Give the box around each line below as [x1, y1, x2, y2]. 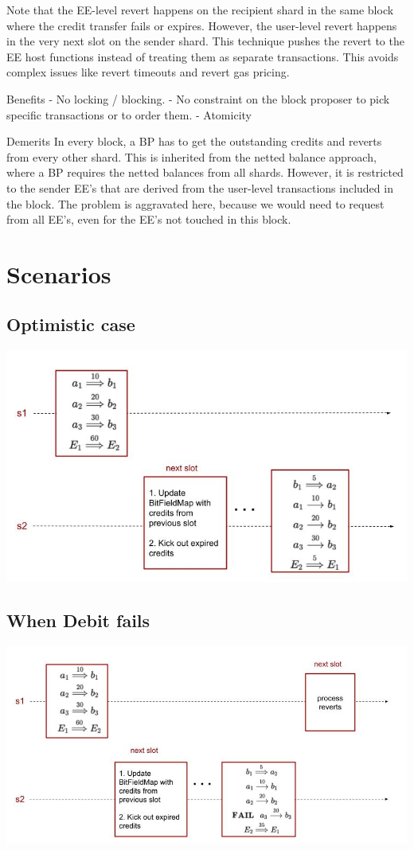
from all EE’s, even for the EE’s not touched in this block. [6, 211, 291, 228]
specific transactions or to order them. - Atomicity [6, 106, 252, 123]
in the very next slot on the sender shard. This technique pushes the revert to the [6, 33, 404, 49]
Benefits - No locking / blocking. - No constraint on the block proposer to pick [6, 90, 390, 107]
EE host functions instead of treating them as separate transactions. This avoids [6, 48, 399, 64]
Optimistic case [6, 312, 135, 337]
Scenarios [6, 257, 111, 290]
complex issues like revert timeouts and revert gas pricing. [6, 64, 290, 80]
